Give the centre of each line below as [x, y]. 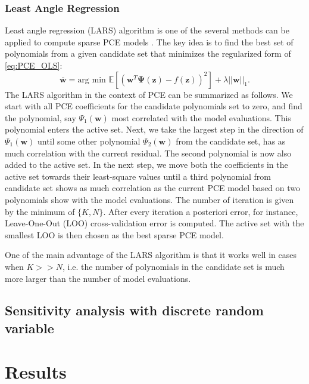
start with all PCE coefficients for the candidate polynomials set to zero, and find [154, 106]
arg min [92, 80]
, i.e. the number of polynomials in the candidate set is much [174, 266]
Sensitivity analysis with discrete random [134, 310]
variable [29, 328]
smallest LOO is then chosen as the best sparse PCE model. [114, 234]
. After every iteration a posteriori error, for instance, [201, 211]
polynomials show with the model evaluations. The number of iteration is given [149, 199]
